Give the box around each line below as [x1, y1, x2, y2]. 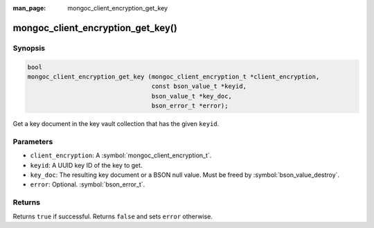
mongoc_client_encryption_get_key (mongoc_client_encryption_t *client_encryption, [27, 73, 320, 80]
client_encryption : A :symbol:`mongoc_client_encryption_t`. [30, 151, 212, 159]
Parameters [12, 137, 53, 146]
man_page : [12, 4, 46, 12]
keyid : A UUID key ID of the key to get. [30, 161, 143, 169]
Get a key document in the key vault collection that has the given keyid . [12, 120, 220, 128]
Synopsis [12, 43, 45, 53]
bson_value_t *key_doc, [151, 92, 232, 100]
